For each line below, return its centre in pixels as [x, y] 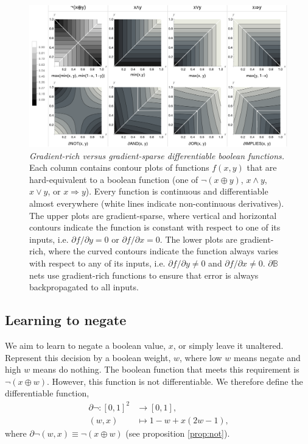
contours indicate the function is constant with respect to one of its [155, 227]
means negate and [267, 357]
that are [262, 167]
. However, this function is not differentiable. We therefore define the [175, 381]
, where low [201, 357]
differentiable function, [47, 393]
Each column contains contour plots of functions [119, 167]
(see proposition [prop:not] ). [178, 433]
